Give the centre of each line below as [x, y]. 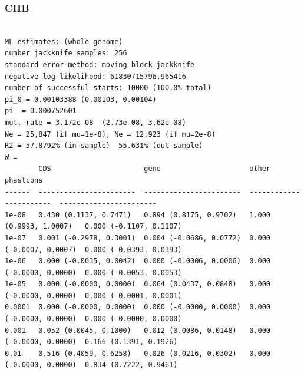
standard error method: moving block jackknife [100, 65]
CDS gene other [155, 169]
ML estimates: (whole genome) [64, 42]
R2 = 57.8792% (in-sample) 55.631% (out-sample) [104, 146]
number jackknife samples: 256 [66, 53]
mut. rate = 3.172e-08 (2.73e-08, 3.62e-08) [95, 122]
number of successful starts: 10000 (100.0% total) [108, 88]
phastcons [24, 180]
